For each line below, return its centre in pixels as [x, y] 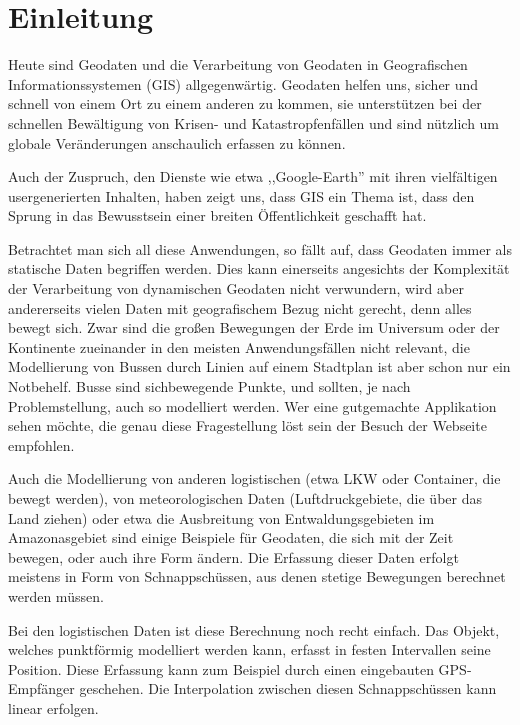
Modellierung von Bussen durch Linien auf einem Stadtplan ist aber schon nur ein [259, 366]
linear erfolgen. [53, 707]
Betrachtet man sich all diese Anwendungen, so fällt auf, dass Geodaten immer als [260, 248]
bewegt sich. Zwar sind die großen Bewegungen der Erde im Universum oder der [254, 327]
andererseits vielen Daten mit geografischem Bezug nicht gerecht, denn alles [240, 307]
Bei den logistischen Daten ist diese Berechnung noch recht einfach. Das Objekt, [254, 629]
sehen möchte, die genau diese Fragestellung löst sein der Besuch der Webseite [247, 425]
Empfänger [41, 688]
